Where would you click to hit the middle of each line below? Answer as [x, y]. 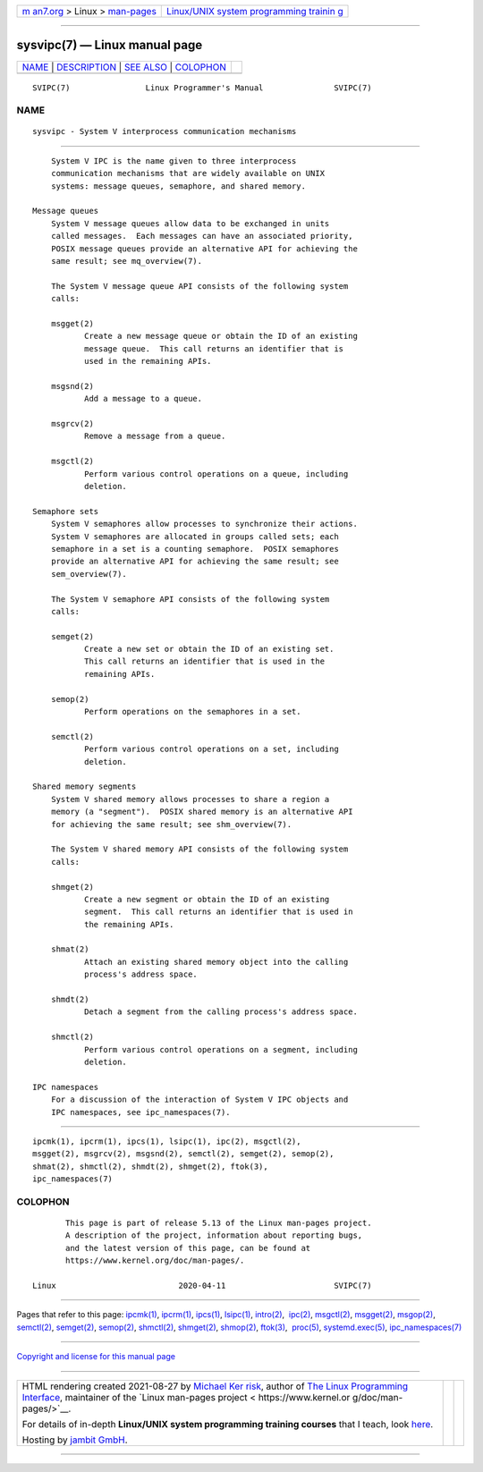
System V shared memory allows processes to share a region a [190, 799]
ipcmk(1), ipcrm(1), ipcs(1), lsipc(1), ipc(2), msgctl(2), [167, 1141]
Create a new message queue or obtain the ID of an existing [220, 336]
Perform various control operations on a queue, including [216, 474]
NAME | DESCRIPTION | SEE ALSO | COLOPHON [124, 67]
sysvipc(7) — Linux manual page [110, 45]
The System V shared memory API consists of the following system [199, 849]
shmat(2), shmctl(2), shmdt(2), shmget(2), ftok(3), [150, 1166]
